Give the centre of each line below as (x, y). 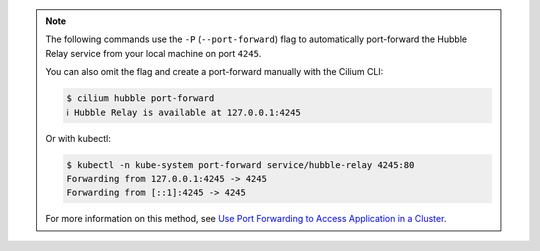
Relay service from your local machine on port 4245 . (153, 53)
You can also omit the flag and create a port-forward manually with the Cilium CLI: (214, 72)
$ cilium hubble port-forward (140, 98)
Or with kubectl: (78, 138)
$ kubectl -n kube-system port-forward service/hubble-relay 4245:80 (240, 164)
